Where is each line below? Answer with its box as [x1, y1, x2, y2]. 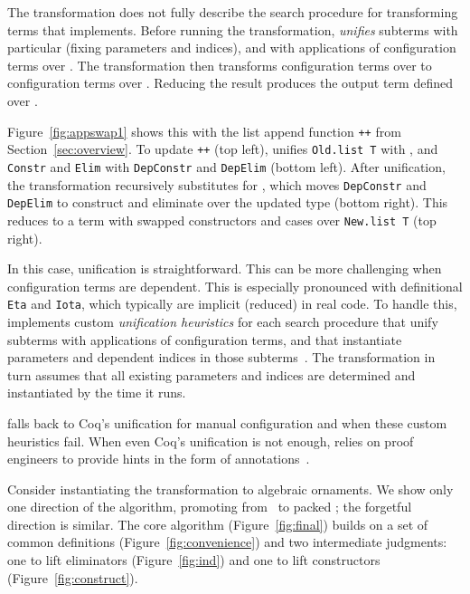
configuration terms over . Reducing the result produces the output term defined [7, 73, 454, 92]
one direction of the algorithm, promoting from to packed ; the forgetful [7, 497, 412, 516]
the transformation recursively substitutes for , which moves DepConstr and [7, 175, 427, 194]
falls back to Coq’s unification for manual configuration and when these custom [7, 413, 447, 432]
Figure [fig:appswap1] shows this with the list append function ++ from [7, 121, 401, 140]
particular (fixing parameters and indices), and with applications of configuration [7, 38, 456, 57]
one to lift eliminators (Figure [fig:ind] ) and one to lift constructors [7, 551, 381, 570]
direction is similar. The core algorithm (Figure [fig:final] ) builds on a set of [7, 514, 428, 533]
